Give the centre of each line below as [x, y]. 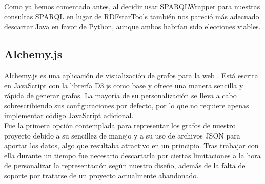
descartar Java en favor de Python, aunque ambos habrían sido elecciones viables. [132, 26]
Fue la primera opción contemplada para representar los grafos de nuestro [120, 125]
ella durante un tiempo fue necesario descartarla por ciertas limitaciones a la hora [132, 155]
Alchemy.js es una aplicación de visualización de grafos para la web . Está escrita [131, 75]
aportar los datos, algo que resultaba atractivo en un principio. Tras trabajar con [131, 145]
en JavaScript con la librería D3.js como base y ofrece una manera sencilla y [124, 85]
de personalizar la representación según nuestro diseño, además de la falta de [125, 165]
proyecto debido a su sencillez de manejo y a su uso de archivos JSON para [122, 135]
